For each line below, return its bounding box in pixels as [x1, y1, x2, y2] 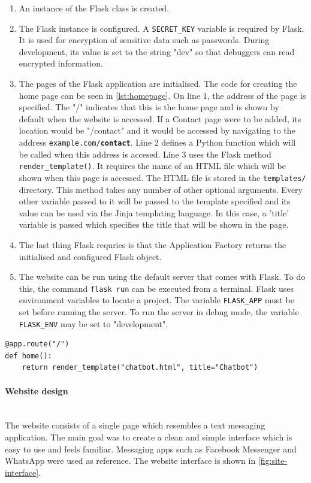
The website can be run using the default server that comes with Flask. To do [19, 270, 306, 283]
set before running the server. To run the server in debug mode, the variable [19, 306, 299, 318]
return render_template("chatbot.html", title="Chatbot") [22, 363, 258, 372]
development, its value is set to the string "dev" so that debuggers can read [19, 45, 295, 58]
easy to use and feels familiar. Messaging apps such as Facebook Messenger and [5, 442, 297, 455]
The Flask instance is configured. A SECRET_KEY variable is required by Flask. [19, 22, 304, 34]
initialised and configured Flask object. [19, 250, 162, 262]
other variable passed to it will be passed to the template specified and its [19, 195, 291, 207]
